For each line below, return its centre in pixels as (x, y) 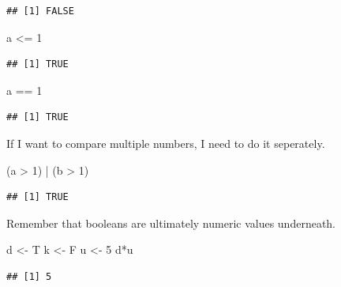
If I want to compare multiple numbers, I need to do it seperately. (166, 143)
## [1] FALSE (40, 11)
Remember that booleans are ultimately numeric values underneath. (171, 223)
